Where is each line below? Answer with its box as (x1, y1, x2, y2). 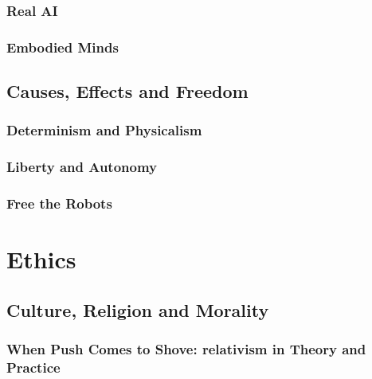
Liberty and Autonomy (6, 157, 157, 177)
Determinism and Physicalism (6, 120, 202, 140)
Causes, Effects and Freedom (6, 79, 249, 104)
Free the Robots (6, 193, 112, 213)
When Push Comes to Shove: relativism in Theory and (6, 339, 366, 359)
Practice (6, 358, 61, 377)
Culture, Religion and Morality (6, 297, 269, 322)
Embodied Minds (6, 37, 119, 57)
